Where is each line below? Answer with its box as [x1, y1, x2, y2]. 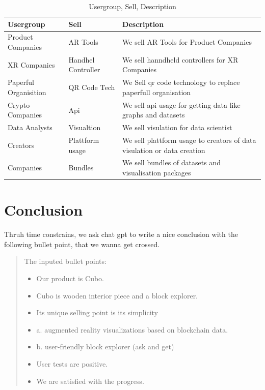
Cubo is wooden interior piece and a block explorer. [36, 290, 198, 301]
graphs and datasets [122, 109, 185, 120]
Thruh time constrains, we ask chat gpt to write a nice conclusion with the [4, 229, 238, 239]
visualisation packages [122, 167, 191, 178]
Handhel [68, 54, 95, 65]
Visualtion [68, 122, 101, 133]
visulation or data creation [122, 144, 205, 155]
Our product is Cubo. [36, 273, 104, 284]
